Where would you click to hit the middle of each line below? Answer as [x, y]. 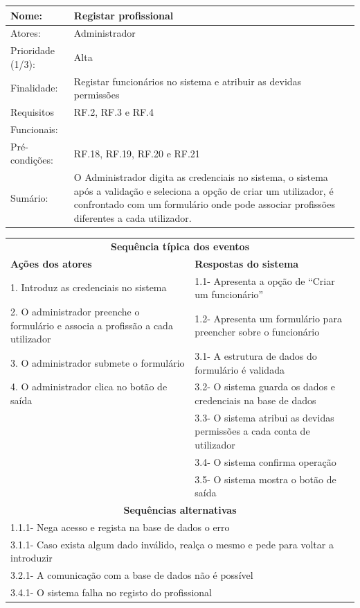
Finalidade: [34, 88]
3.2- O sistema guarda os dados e [265, 386]
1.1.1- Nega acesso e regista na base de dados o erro [120, 527]
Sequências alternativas [180, 510]
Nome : [26, 15]
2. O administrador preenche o [75, 311]
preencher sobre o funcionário [257, 332]
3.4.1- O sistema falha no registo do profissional [111, 592]
